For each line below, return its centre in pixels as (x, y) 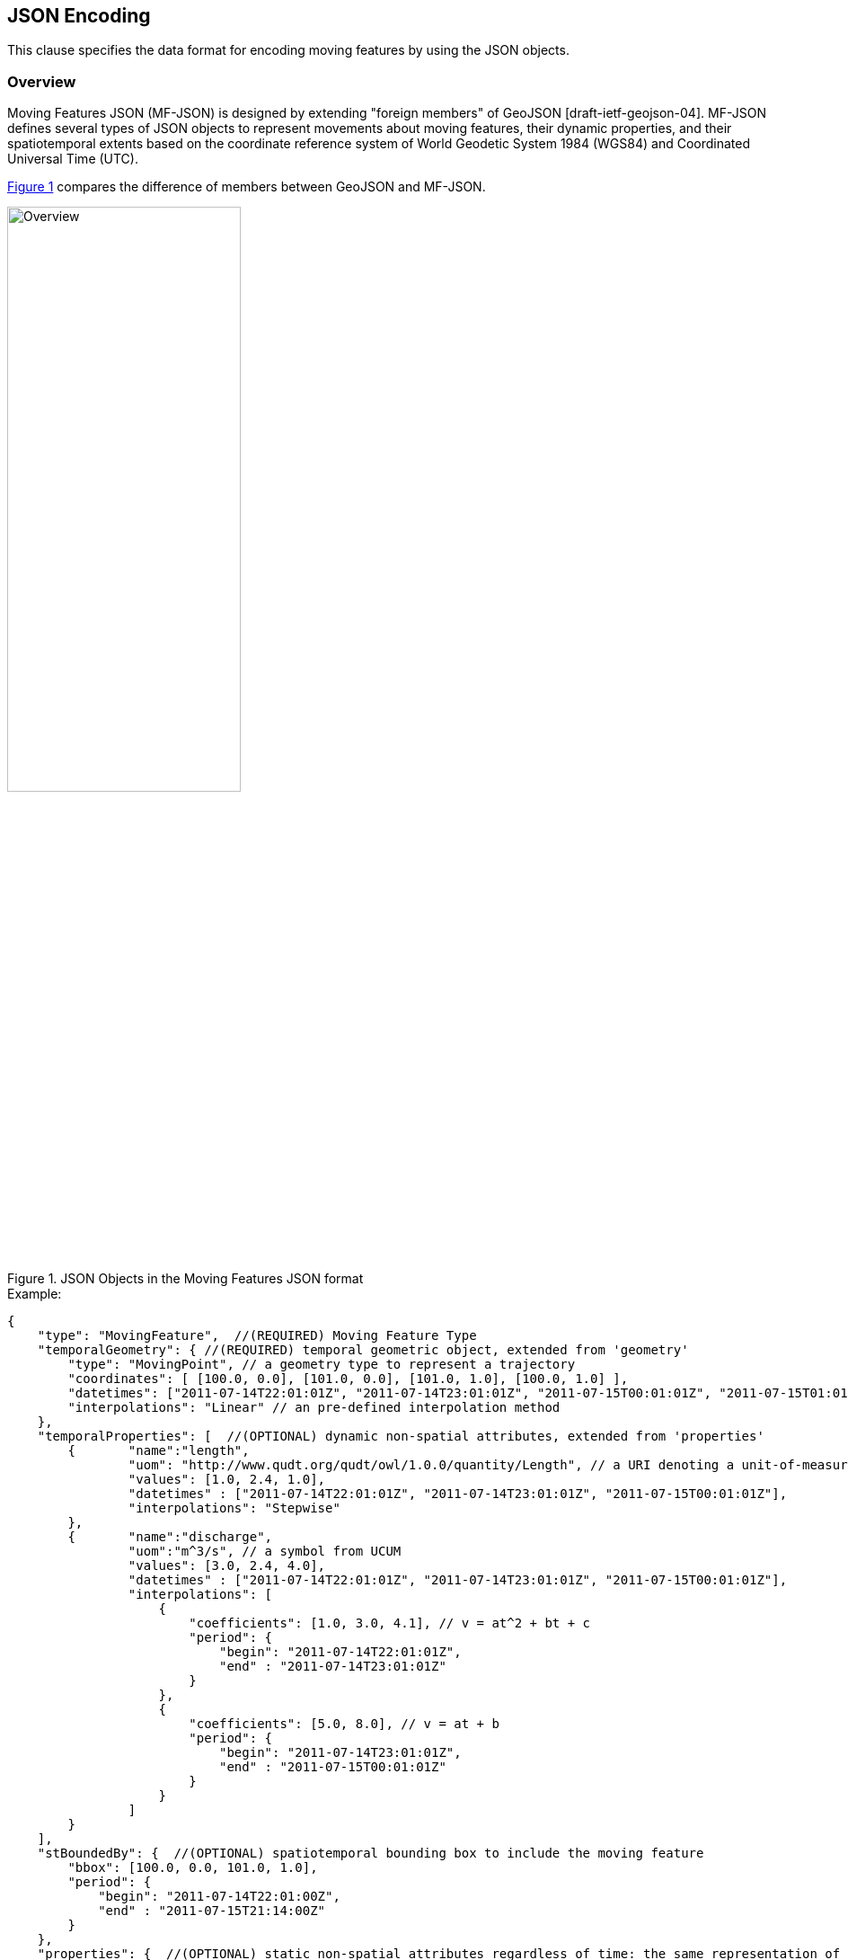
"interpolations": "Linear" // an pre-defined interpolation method (314, 1407)
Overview (42, 81)
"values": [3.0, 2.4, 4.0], (227, 1565)
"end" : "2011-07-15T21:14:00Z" (212, 1910)
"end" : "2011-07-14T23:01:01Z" (333, 1666)
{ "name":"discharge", (170, 1536)
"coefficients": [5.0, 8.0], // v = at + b (344, 1723)
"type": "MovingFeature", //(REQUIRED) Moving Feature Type (257, 1335)
